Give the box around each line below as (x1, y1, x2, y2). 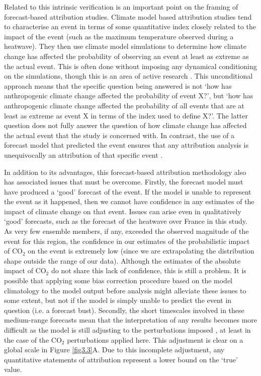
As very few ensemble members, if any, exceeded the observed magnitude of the (4, 226, 249, 236)
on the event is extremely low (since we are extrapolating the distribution (28, 245, 254, 256)
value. (4, 364, 22, 374)
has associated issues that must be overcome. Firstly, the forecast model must (4, 176, 243, 187)
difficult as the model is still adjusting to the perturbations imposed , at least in (4, 325, 251, 335)
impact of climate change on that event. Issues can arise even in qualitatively (4, 206, 241, 216)
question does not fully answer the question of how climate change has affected (4, 120, 247, 131)
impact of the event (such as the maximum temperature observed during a (4, 31, 234, 41)
